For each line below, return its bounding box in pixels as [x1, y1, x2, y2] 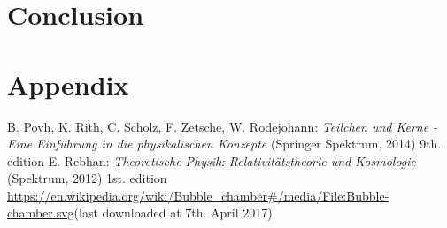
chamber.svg [7, 203, 74, 222]
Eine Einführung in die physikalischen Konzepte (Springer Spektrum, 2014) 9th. [7, 134, 442, 153]
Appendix [7, 65, 129, 102]
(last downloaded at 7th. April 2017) [73, 203, 273, 222]
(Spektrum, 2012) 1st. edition [7, 169, 167, 187]
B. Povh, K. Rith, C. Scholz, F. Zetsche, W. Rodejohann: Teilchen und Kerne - [7, 117, 438, 135]
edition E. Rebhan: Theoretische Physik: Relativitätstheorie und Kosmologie [7, 151, 416, 170]
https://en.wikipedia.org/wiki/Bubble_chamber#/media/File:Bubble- [7, 186, 389, 204]
